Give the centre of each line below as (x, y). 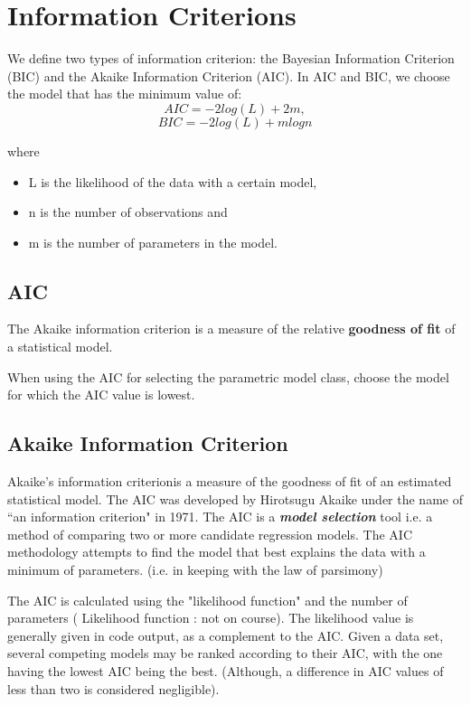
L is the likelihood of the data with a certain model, (173, 181)
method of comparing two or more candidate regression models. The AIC (210, 534)
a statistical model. (60, 347)
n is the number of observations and (128, 212)
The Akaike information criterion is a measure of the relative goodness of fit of (231, 329)
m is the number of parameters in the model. (153, 242)
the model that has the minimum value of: (125, 94)
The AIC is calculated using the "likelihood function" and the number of (207, 600)
